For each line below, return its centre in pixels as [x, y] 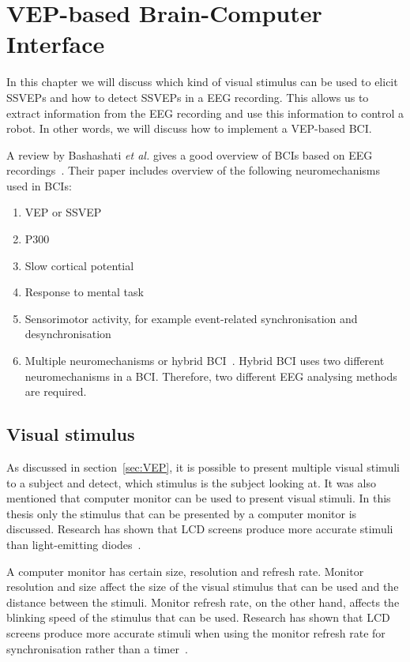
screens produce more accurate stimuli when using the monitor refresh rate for [196, 632]
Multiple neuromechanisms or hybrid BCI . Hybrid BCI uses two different [205, 361]
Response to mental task [84, 292]
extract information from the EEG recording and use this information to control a [205, 113]
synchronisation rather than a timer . [97, 648]
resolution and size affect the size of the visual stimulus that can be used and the [203, 587]
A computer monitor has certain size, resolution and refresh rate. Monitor [185, 571]
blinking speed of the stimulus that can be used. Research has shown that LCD [198, 617]
